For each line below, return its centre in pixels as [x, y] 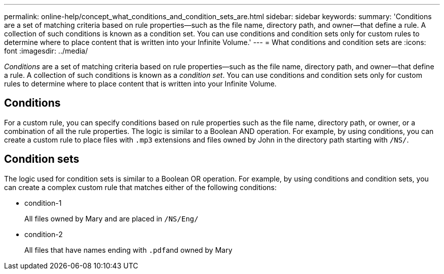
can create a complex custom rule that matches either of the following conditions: [140, 187]
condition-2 [44, 234]
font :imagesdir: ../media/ [46, 51]
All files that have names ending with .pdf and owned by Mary [128, 250]
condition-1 [43, 203]
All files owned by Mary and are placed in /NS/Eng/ [112, 218]
